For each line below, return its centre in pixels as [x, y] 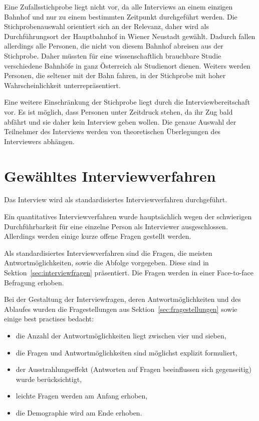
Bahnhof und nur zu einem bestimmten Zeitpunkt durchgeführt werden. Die [121, 16]
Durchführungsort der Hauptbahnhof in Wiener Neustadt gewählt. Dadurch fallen [130, 36]
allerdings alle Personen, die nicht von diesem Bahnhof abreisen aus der [114, 46]
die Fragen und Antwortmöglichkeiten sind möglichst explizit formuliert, [126, 352]
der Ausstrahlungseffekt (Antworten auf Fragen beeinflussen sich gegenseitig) [134, 369]
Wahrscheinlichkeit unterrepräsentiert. [62, 85]
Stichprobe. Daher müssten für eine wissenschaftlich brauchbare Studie [113, 55]
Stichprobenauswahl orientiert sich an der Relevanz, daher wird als [107, 26]
